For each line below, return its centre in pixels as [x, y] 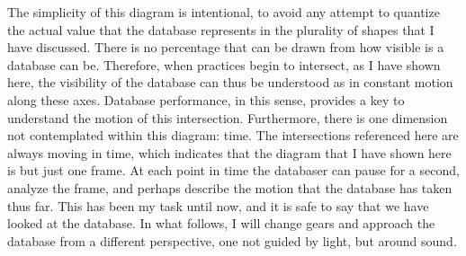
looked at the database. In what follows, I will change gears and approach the [221, 223]
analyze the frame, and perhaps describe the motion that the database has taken [230, 187]
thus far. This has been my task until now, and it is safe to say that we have [218, 205]
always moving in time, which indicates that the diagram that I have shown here [229, 152]
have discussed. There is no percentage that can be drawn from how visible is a [226, 47]
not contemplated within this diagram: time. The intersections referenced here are [233, 135]
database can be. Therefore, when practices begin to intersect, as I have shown [224, 64]
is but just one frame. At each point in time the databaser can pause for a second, [233, 170]
